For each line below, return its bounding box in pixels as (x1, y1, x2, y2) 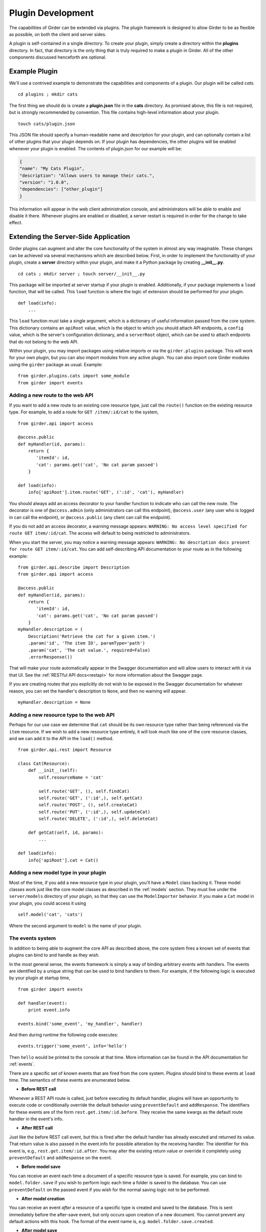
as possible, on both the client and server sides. (9, 31, 107, 37)
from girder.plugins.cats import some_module (18, 373, 130, 379)
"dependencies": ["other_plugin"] (19, 186, 103, 192)
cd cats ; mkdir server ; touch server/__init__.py (18, 271, 145, 276)
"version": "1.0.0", (19, 179, 69, 185)
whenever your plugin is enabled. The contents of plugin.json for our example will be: (9, 145, 182, 151)
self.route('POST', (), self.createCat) (38, 802, 137, 808)
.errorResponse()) (28, 654, 73, 660)
